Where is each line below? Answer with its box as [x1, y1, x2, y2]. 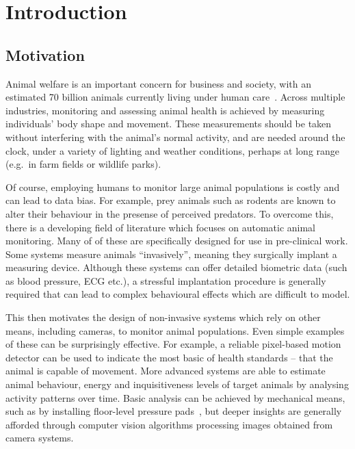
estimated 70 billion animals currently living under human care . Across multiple [5, 90, 345, 104]
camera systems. [5, 431, 74, 445]
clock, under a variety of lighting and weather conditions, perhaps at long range [5, 143, 340, 157]
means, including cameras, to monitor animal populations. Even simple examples [5, 323, 345, 337]
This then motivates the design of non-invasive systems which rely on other [5, 310, 321, 324]
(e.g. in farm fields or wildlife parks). [5, 157, 161, 171]
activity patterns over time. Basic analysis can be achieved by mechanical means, [5, 390, 345, 405]
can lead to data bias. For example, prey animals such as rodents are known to [5, 193, 336, 207]
